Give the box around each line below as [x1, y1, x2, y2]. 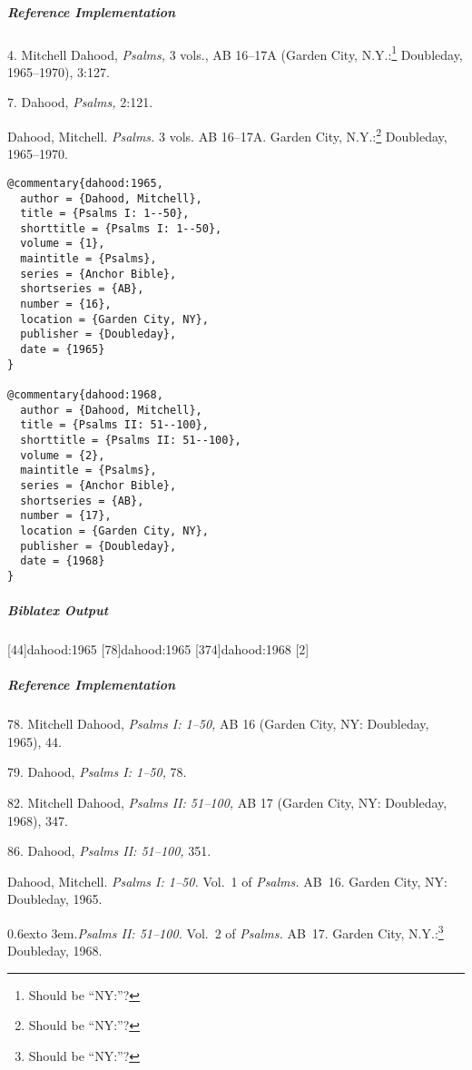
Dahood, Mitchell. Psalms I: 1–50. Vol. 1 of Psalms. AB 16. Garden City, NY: [7, 871, 447, 890]
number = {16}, [20, 298, 112, 311]
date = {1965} [20, 343, 105, 357]
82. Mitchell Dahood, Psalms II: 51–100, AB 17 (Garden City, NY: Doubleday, [7, 793, 447, 812]
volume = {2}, [20, 448, 105, 462]
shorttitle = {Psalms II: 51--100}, [20, 434, 241, 447]
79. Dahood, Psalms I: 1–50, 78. [7, 762, 187, 781]
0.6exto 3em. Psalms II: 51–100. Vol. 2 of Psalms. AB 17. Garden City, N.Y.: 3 [7, 921, 444, 942]
